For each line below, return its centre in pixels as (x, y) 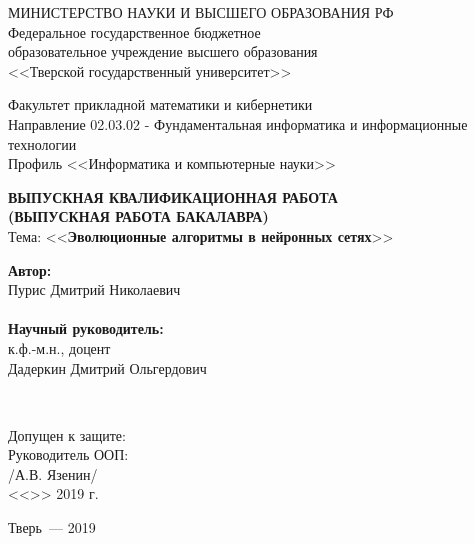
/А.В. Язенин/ (53, 473)
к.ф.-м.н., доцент (59, 347)
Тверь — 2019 (52, 527)
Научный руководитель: (86, 328)
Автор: (30, 269)
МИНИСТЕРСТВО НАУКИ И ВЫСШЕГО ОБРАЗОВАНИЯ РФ (201, 12)
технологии (42, 143)
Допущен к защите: (67, 434)
